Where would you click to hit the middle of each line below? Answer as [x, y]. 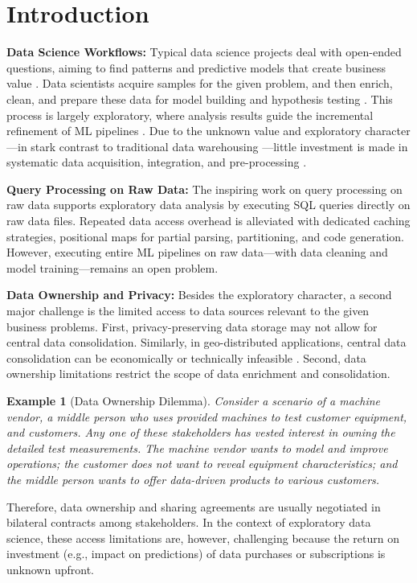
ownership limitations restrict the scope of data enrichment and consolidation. [198, 374]
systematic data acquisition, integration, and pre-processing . [157, 162]
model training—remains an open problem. [112, 267]
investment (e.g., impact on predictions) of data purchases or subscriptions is [196, 554]
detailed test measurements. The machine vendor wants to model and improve [197, 448]
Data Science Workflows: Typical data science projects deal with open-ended [204, 52]
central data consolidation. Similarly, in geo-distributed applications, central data [206, 342]
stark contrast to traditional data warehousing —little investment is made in [219, 146]
